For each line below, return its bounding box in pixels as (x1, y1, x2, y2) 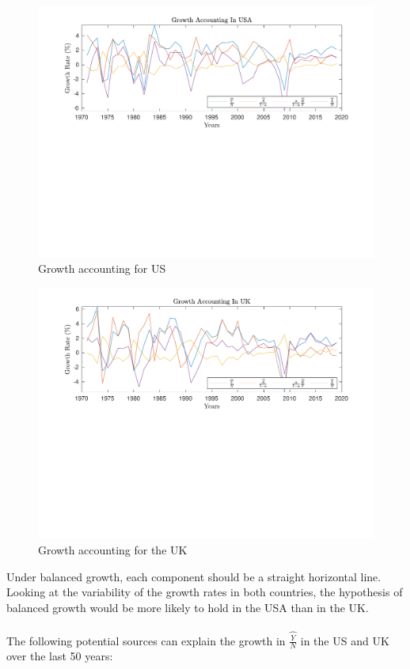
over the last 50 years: (6, 648, 113, 664)
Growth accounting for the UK (38, 541, 188, 557)
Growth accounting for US (38, 260, 166, 277)
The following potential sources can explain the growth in (6, 632, 286, 648)
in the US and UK (300, 632, 389, 648)
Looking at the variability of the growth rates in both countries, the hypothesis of (6, 584, 403, 600)
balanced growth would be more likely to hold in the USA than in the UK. (6, 599, 369, 615)
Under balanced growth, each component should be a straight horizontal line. (6, 568, 382, 584)
